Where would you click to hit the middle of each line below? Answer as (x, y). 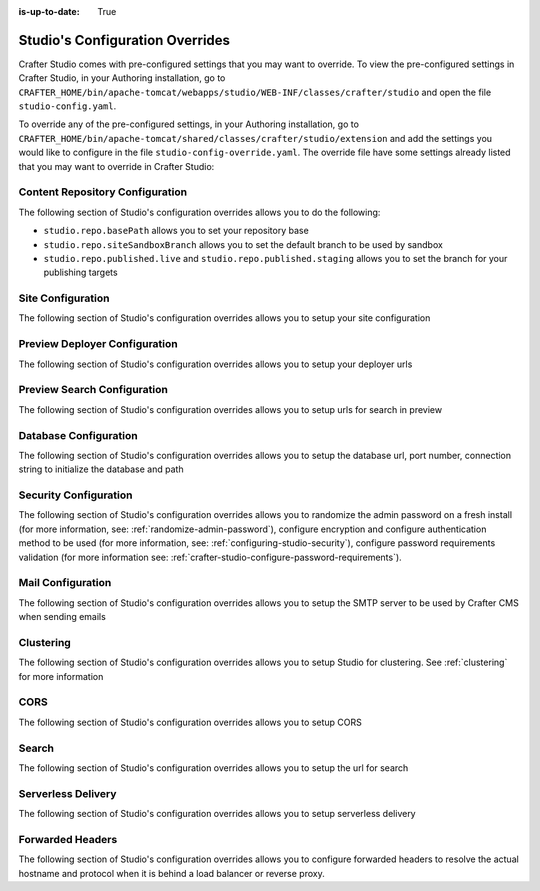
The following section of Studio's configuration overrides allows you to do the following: (199, 212)
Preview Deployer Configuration (98, 344)
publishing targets (81, 272)
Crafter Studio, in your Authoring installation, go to (122, 78)
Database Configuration (78, 435)
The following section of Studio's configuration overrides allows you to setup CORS (190, 722)
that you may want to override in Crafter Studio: (116, 166)
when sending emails (62, 617)
